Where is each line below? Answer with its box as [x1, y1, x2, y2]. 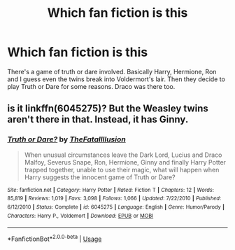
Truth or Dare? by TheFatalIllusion [7, 134, 126, 144]
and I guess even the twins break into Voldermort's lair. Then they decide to [7, 75, 226, 83]
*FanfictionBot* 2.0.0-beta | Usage [7, 233, 102, 243]
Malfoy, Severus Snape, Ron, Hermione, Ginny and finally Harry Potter [24, 158, 226, 166]
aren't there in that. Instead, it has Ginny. [7, 113, 189, 125]
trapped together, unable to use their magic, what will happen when [24, 165, 220, 174]
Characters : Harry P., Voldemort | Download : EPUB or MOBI [7, 212, 154, 219]
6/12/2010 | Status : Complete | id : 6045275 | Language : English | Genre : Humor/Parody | [7, 203, 225, 211]
